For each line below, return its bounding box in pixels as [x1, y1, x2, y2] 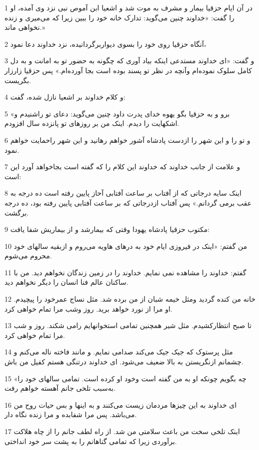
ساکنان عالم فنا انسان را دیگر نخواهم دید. [4, 277, 129, 287]
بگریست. [4, 75, 31, 85]
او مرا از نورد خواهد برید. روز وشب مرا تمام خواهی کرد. [4, 303, 173, 314]
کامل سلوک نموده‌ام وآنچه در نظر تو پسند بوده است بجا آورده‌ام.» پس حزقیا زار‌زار [4, 65, 252, 75]
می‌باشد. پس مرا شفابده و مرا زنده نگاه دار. [4, 409, 137, 420]
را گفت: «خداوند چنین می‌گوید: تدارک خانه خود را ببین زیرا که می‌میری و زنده [4, 12, 235, 22]
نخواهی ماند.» [4, 22, 45, 32]
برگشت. [4, 207, 29, 218]
